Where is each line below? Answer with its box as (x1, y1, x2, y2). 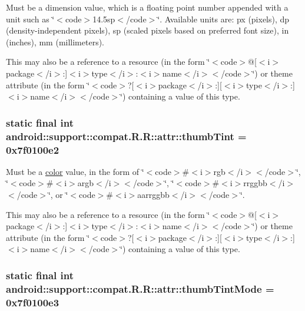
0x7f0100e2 (6, 142, 59, 157)
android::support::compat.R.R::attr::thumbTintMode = (6, 281, 274, 296)
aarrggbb (137, 188, 170, 200)
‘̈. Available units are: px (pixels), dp (157, 12, 290, 25)
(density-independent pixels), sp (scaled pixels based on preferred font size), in (6, 24, 289, 37)
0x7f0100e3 (6, 295, 59, 309)
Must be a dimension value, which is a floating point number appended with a (6, 1, 289, 13)
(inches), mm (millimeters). (6, 35, 105, 48)
